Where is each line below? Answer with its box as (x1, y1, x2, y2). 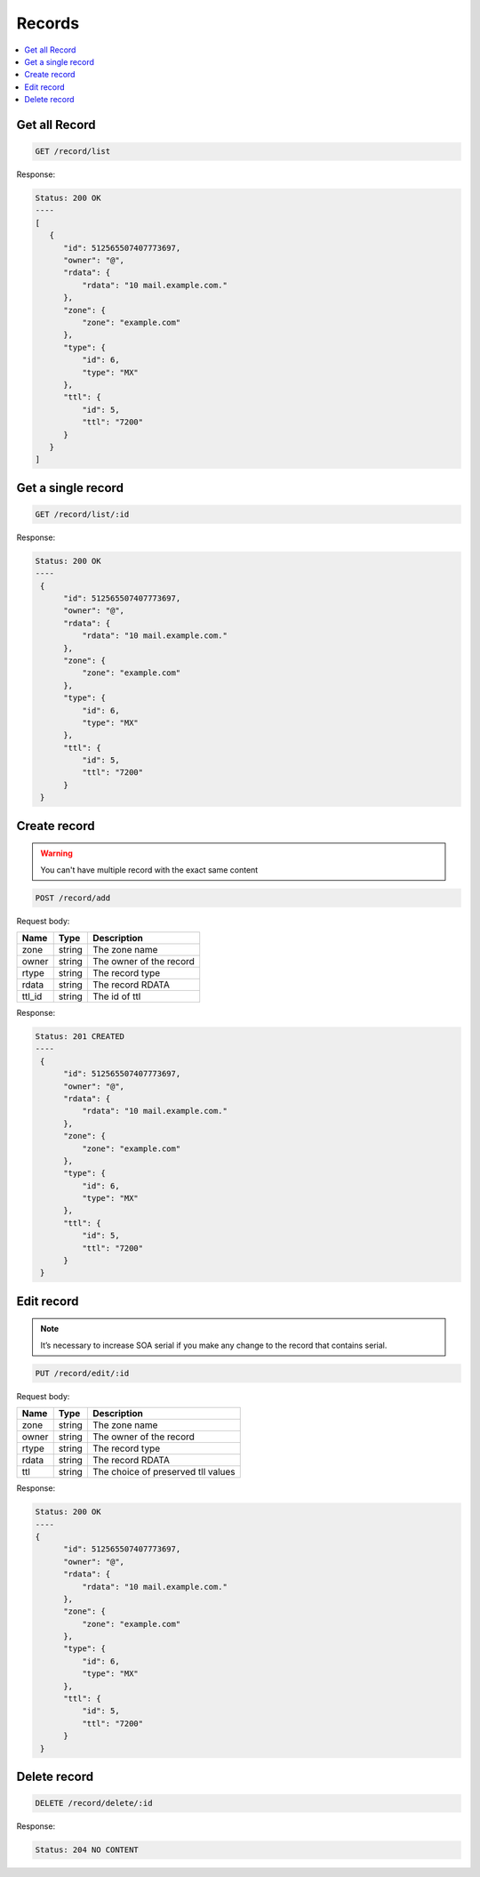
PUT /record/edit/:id (35, 1368, 130, 1378)
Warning (40, 848, 73, 858)
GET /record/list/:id (35, 509, 130, 520)
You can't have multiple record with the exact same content (40, 864, 259, 875)
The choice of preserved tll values (92, 1466, 236, 1478)
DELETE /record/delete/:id (35, 1798, 153, 1809)
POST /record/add (35, 892, 111, 903)
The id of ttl (92, 990, 141, 1003)
